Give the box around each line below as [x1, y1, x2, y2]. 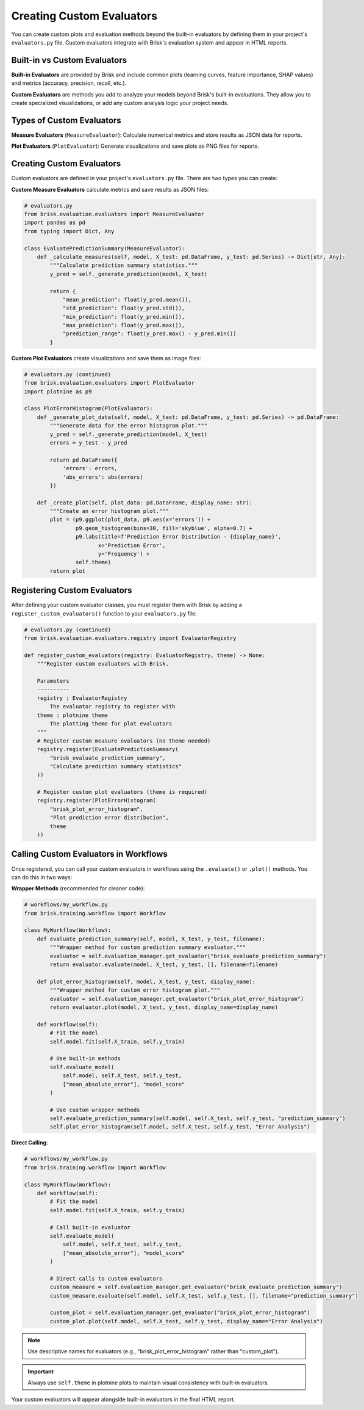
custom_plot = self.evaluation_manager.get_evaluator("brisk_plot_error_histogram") [49, 1309, 310, 1316]
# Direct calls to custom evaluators [49, 1275, 163, 1282]
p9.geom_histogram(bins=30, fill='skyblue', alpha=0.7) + [75, 525, 253, 531]
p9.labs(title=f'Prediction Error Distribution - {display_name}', [75, 533, 282, 540]
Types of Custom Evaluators [11, 115, 121, 125]
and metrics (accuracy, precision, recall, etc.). [11, 79, 127, 87]
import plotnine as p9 [24, 388, 92, 395]
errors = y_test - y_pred [49, 439, 127, 446]
